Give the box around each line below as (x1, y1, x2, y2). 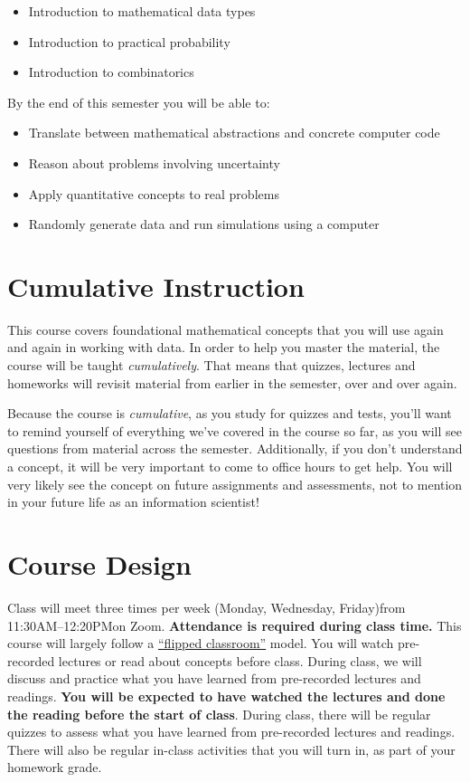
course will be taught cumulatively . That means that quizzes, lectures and (7, 356, 416, 375)
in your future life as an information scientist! (7, 492, 259, 511)
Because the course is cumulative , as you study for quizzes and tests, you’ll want (7, 404, 452, 423)
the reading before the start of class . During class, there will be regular (7, 704, 431, 723)
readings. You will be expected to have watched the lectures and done (7, 686, 446, 705)
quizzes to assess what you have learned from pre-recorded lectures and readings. (7, 722, 456, 741)
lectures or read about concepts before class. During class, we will (58, 651, 422, 670)
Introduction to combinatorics (28, 62, 194, 81)
